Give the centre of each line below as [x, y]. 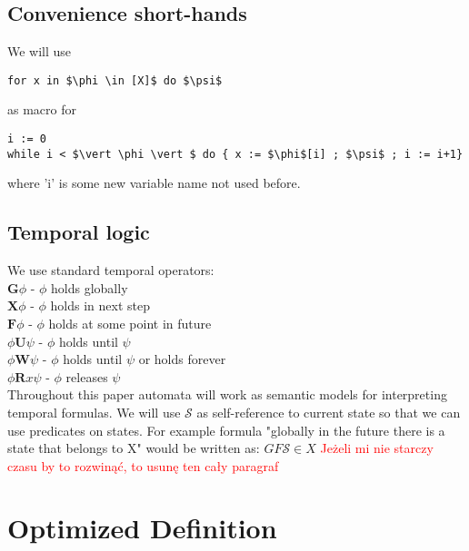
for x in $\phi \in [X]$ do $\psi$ [115, 80]
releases [87, 376]
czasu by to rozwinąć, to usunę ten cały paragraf [143, 465]
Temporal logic [79, 232]
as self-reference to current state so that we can [329, 412]
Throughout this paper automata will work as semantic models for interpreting [227, 394]
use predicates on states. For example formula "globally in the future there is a [226, 430]
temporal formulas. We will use [94, 412]
